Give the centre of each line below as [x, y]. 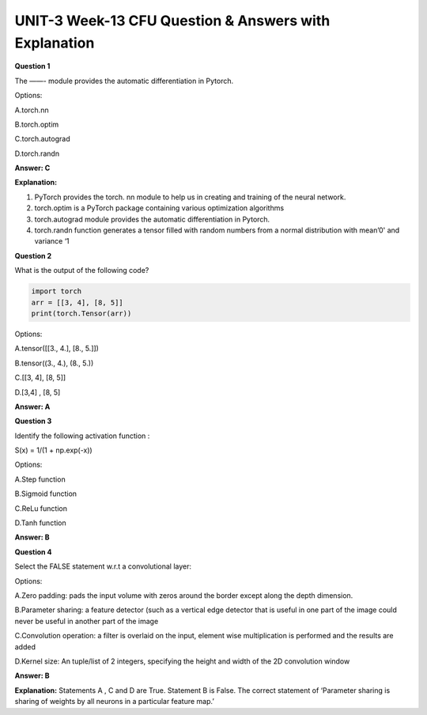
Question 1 [32, 66]
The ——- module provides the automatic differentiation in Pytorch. [124, 81]
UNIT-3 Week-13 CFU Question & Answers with [172, 21]
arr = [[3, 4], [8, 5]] [77, 302]
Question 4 [33, 552]
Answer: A [32, 407]
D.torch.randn [37, 153]
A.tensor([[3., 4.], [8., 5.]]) [57, 349]
